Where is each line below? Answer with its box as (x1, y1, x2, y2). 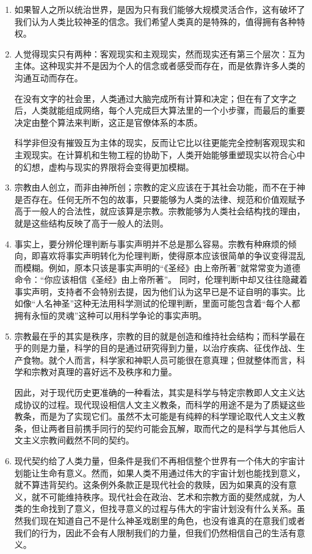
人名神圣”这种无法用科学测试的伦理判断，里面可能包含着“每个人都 (35, 297, 300, 310)
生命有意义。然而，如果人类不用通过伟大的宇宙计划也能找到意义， (40, 466, 305, 479)
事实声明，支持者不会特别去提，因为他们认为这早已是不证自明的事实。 (14, 285, 297, 297)
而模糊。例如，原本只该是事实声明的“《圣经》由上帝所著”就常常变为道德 (14, 261, 301, 274)
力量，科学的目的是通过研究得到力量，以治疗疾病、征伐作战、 (48, 341, 297, 354)
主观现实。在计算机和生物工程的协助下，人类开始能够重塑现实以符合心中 (14, 148, 305, 161)
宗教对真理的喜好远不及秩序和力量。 (31, 365, 177, 378)
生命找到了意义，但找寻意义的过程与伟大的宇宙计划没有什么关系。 (31, 502, 297, 515)
